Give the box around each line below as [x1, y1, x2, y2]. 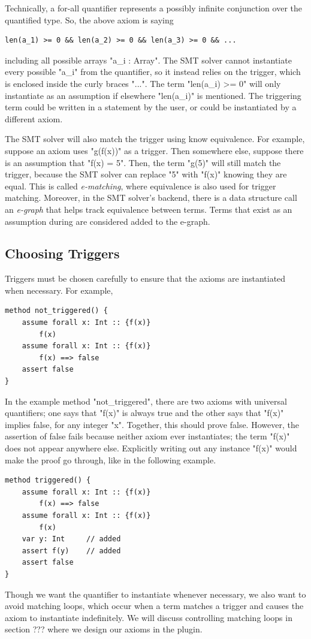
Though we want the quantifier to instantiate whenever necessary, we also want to [5, 587, 306, 600]
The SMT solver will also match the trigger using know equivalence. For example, [5, 132, 305, 145]
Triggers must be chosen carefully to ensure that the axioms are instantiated [5, 272, 286, 285]
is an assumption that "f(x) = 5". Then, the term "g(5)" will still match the [5, 156, 281, 168]
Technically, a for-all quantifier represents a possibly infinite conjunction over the [5, 2, 302, 14]
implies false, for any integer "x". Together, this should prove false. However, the [5, 418, 299, 430]
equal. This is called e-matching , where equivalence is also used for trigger [5, 179, 276, 192]
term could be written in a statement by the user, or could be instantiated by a [5, 101, 297, 113]
